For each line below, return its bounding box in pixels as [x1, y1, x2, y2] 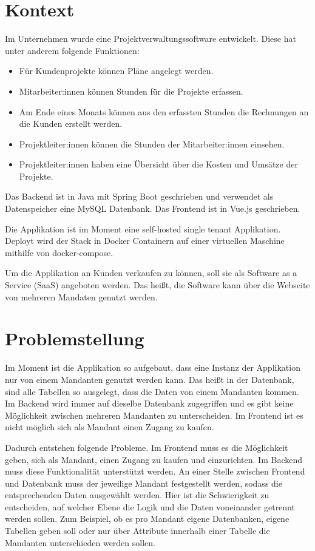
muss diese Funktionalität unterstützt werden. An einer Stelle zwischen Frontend [5, 465, 305, 478]
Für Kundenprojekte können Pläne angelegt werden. [19, 64, 214, 77]
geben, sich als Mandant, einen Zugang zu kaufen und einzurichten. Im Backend [5, 453, 303, 465]
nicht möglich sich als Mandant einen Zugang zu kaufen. [5, 421, 214, 433]
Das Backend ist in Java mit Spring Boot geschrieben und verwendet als [5, 190, 274, 203]
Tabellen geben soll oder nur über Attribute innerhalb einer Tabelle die [5, 524, 270, 537]
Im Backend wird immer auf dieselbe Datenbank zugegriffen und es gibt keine [5, 397, 294, 410]
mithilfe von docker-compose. [5, 246, 113, 259]
